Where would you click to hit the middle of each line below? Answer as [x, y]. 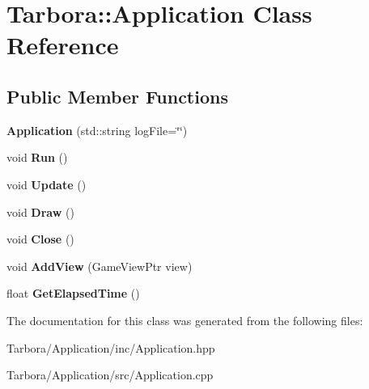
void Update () [47, 184]
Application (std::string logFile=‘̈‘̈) [97, 130]
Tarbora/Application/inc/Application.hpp [111, 347]
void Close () [40, 239]
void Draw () [40, 211]
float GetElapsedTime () [73, 293]
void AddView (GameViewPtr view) [100, 266]
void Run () [37, 157]
